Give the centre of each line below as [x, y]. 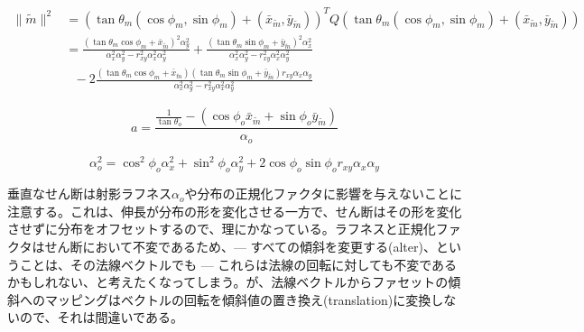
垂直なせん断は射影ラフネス [89, 194]
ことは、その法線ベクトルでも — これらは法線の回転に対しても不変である [238, 264]
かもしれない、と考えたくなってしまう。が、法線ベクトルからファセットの [228, 282]
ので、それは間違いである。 [101, 317]
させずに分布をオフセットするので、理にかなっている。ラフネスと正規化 [222, 229]
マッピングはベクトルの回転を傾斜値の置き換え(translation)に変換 [238, 299]
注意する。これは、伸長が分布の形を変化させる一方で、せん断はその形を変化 [235, 211]
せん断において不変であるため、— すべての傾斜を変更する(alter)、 [240, 247]
